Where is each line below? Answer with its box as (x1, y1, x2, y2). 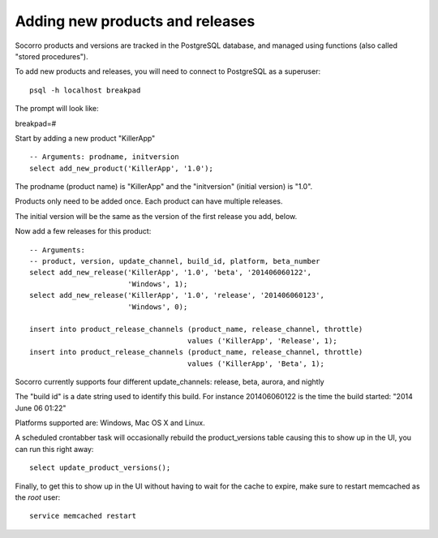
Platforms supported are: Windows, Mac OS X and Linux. (15, 418, 206, 428)
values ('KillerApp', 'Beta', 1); (187, 359, 324, 368)
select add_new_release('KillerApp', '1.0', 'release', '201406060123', (29, 291, 324, 300)
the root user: (15, 493, 61, 502)
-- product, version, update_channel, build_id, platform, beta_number (29, 256, 320, 266)
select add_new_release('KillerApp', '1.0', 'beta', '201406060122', (29, 268, 312, 278)
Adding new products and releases (15, 12, 255, 30)
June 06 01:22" (15, 402, 67, 413)
